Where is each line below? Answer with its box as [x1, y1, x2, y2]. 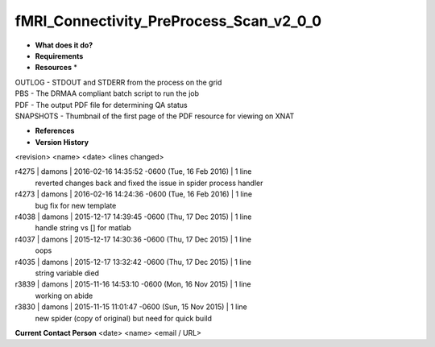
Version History [35, 137, 89, 147]
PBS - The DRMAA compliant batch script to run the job [14, 89, 200, 98]
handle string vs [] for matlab [35, 223, 132, 233]
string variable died [35, 268, 100, 278]
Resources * [35, 63, 78, 72]
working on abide [35, 291, 93, 300]
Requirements [35, 51, 84, 60]
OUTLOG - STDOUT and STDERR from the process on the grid [14, 77, 222, 87]
